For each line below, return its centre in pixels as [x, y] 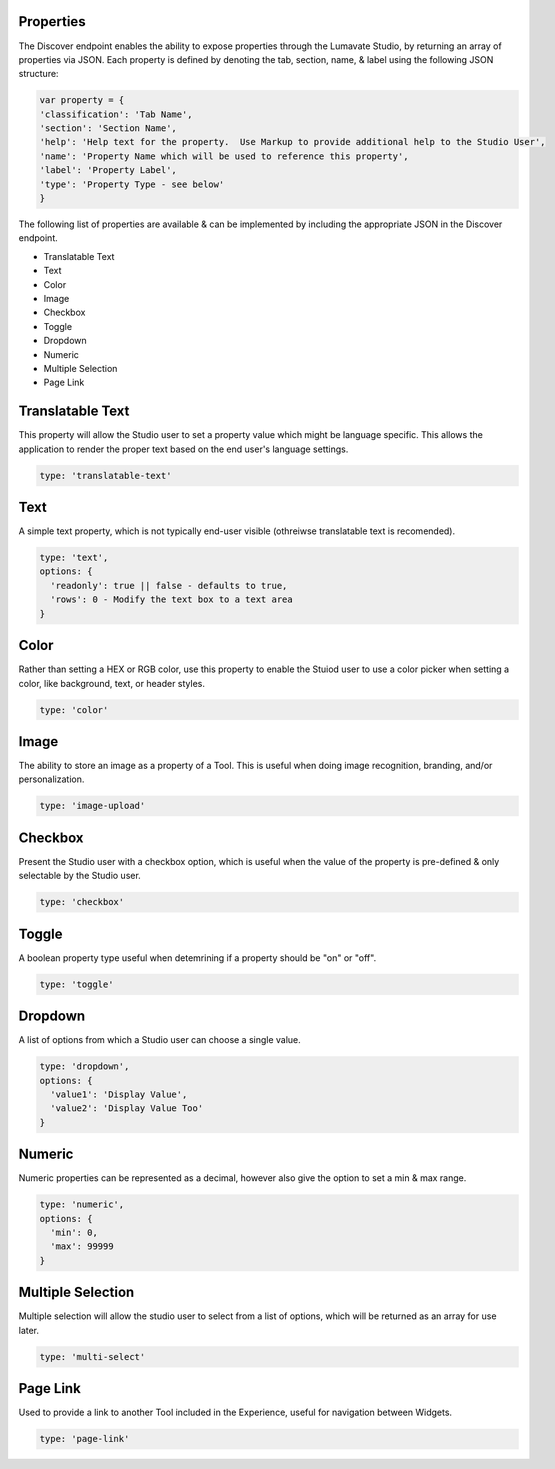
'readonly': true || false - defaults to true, [169, 585]
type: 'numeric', [82, 1204]
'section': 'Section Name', [108, 128]
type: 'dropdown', [84, 1066]
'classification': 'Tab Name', [116, 114]
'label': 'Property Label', [108, 170]
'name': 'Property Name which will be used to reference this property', [224, 156]
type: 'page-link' [84, 1439]
